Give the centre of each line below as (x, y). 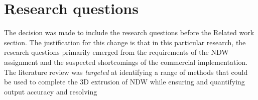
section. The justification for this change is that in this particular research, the (125, 42)
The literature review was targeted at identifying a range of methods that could (126, 72)
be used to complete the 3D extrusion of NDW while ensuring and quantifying (124, 82)
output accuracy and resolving (51, 91)
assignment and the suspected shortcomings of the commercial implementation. (126, 62)
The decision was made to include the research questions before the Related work (129, 32)
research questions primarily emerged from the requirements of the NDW (116, 52)
